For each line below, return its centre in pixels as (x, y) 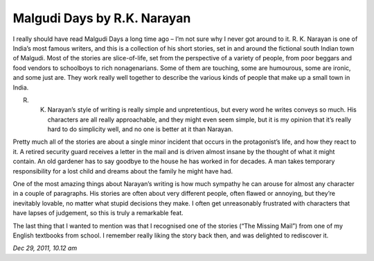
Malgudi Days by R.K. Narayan (102, 18)
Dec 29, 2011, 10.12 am (45, 248)
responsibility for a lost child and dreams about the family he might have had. (123, 171)
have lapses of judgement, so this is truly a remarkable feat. (98, 213)
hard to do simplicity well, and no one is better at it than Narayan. (140, 129)
